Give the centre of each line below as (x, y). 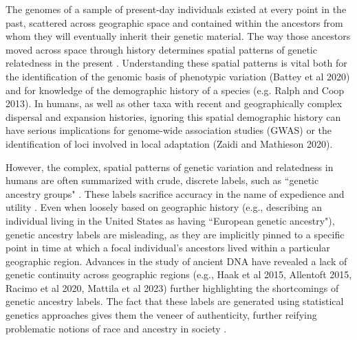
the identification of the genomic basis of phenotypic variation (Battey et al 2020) (178, 76)
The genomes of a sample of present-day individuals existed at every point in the (176, 9)
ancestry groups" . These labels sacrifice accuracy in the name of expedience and (175, 193)
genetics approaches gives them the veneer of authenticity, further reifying (161, 315)
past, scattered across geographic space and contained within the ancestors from (174, 22)
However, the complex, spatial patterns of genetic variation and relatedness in (170, 167)
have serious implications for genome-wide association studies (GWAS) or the (169, 130)
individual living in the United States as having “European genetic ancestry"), (170, 220)
